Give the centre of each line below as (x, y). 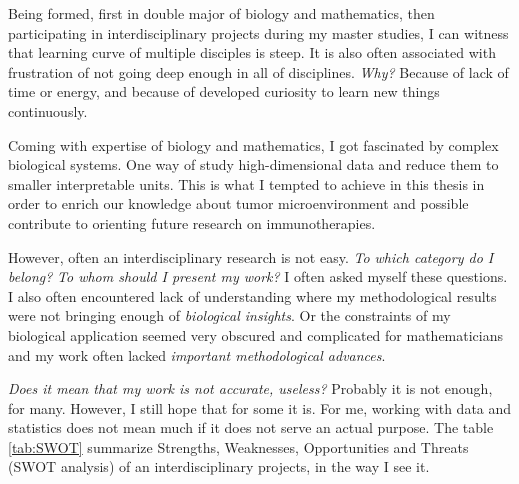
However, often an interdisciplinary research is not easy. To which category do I (251, 256)
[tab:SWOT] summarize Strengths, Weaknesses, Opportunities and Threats (238, 446)
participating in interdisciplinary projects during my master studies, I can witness (258, 32)
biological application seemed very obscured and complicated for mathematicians (256, 334)
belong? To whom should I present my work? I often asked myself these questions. (258, 276)
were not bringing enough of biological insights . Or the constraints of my (229, 315)
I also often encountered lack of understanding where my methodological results (252, 295)
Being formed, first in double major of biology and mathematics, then (221, 13)
